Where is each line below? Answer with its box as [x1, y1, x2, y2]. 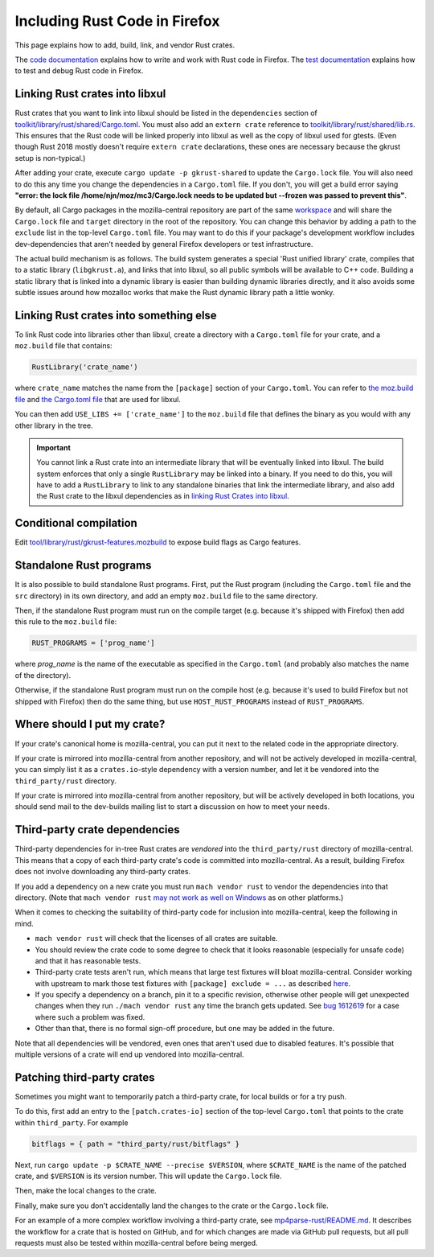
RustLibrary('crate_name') [31, 363, 138, 372]
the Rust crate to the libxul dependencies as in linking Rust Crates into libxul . [36, 491, 289, 501]
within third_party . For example [14, 1118, 129, 1128]
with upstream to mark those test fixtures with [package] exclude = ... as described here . [35, 978, 351, 988]
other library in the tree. [14, 421, 93, 430]
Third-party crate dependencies [14, 823, 180, 836]
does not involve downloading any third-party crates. [14, 867, 191, 877]
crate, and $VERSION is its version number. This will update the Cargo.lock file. [14, 1171, 282, 1181]
